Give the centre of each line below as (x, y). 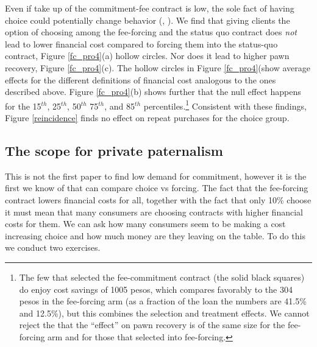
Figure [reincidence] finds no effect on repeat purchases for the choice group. (147, 117)
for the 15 (23, 106)
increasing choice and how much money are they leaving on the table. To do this (155, 235)
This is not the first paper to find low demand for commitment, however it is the (156, 176)
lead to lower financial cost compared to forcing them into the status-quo (141, 44)
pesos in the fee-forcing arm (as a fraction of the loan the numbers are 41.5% (163, 301)
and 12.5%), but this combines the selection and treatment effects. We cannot (164, 313)
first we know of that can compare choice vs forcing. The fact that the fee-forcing (157, 188)
